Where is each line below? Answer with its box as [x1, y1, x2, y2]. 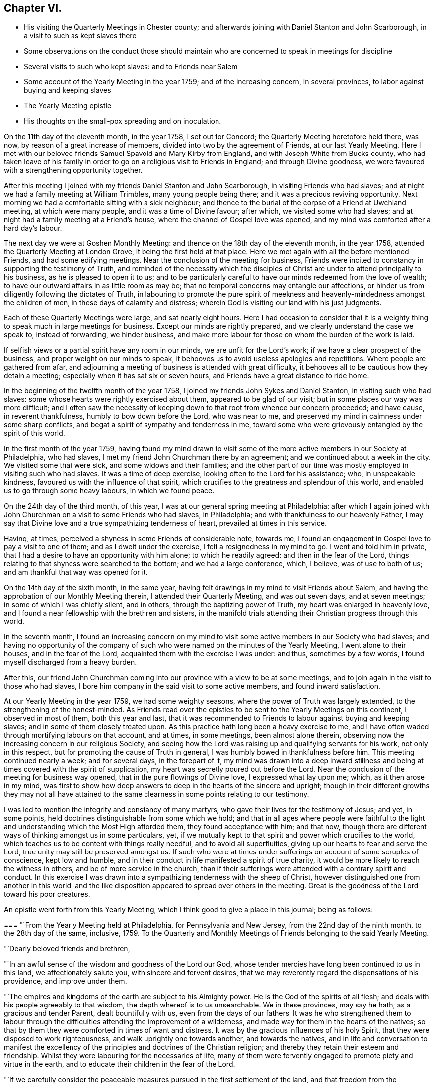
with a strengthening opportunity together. [4, 166, 143, 175]
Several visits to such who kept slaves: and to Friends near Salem [24, 62, 238, 71]
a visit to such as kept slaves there [24, 31, 137, 40]
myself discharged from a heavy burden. [4, 658, 137, 667]
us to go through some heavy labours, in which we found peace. [4, 486, 215, 495]
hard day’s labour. [4, 224, 62, 232]
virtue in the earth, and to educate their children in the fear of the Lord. [4, 1060, 235, 1069]
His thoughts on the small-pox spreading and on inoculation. [24, 117, 221, 126]
